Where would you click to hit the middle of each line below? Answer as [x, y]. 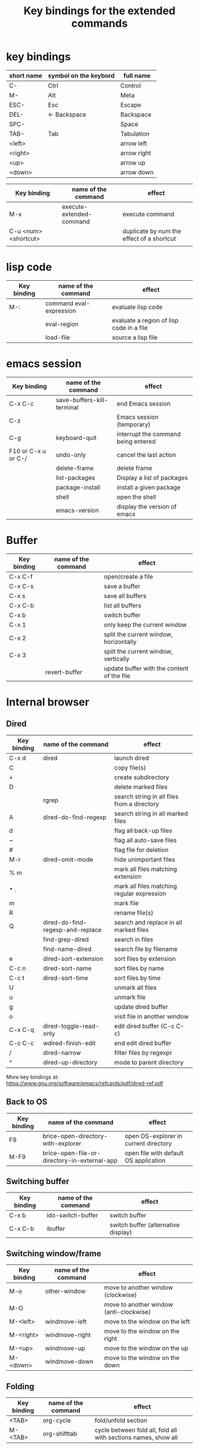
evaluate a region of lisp [145, 320]
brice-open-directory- [75, 1136]
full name [137, 75]
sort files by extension [145, 958]
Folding [20, 1387]
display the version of [147, 506]
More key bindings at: [33, 1077]
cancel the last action [146, 454]
